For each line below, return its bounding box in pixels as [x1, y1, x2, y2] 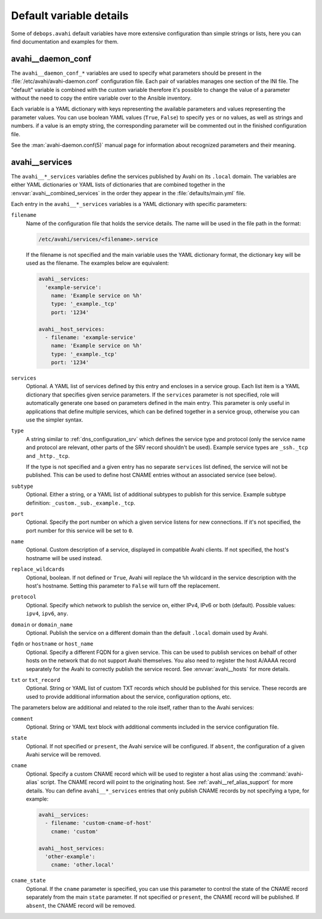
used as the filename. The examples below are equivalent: [26, 260, 169, 267]
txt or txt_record [11, 676, 61, 683]
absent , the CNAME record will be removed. [26, 902, 137, 909]
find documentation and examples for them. [11, 38, 119, 45]
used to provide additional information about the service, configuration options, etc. [26, 693, 232, 700]
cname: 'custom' [51, 828, 98, 835]
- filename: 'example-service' [45, 334, 137, 340]
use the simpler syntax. [26, 416, 83, 423]
